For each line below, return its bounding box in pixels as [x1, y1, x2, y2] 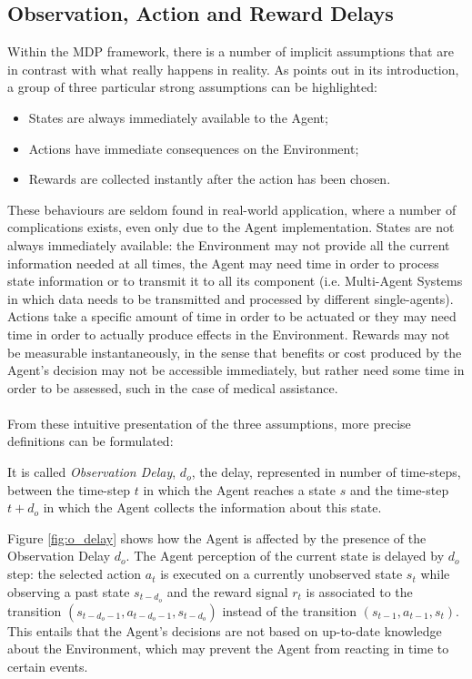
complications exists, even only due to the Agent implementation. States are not [7, 218, 455, 237]
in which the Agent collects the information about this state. [43, 498, 382, 517]
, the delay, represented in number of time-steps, [191, 462, 461, 481]
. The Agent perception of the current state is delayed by [126, 546, 445, 565]
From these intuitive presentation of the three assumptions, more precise [7, 413, 411, 432]
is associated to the [306, 582, 413, 601]
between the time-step [7, 480, 130, 499]
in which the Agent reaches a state [143, 480, 336, 499]
